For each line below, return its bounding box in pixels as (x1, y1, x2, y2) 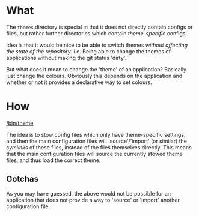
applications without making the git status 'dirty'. (6, 54, 127, 61)
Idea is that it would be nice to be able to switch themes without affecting (6, 41, 188, 49)
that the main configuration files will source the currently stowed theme (6, 150, 183, 157)
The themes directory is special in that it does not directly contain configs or (6, 23, 194, 31)
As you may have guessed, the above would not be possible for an (6, 190, 171, 197)
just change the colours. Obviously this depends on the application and (6, 72, 183, 79)
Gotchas (6, 174, 39, 184)
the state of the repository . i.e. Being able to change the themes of (6, 47, 171, 55)
